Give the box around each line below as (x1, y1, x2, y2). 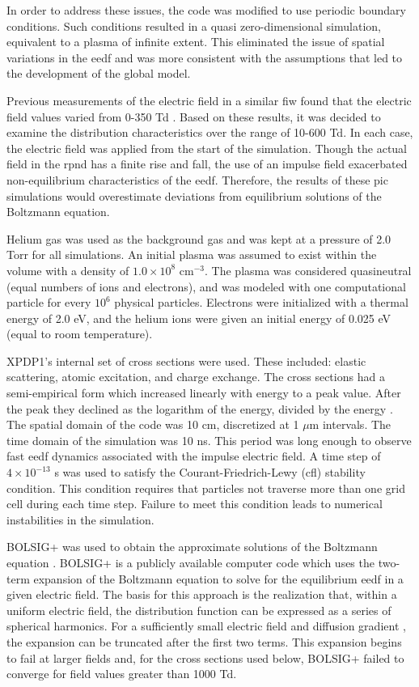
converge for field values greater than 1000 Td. (6, 665, 237, 682)
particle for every (6, 294, 91, 311)
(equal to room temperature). (6, 325, 153, 342)
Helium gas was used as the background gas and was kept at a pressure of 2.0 (6, 230, 391, 247)
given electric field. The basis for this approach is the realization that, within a (6, 586, 397, 603)
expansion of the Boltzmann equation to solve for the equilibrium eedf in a (33, 570, 404, 587)
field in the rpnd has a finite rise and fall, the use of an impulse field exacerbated (6, 155, 408, 172)
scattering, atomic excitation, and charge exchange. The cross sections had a (6, 368, 385, 385)
